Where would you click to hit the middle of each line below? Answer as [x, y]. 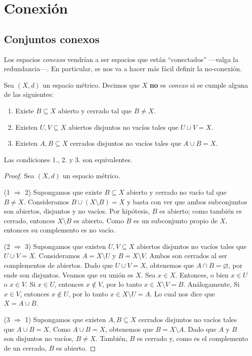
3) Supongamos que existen [65, 246]
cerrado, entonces [30, 220]
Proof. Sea [19, 176]
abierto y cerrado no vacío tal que [176, 192]
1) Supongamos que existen [65, 319]
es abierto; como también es [201, 211]
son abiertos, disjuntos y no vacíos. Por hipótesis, [77, 211]
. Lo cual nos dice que [182, 293]
